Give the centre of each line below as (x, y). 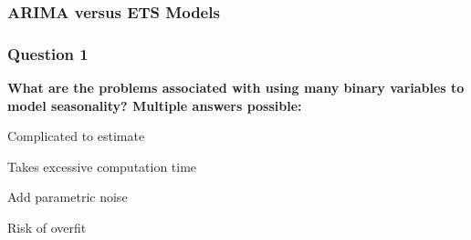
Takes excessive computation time (102, 166)
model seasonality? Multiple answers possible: (155, 105)
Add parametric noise (68, 197)
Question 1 (48, 53)
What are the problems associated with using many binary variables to (236, 88)
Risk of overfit (47, 228)
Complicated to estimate (76, 136)
